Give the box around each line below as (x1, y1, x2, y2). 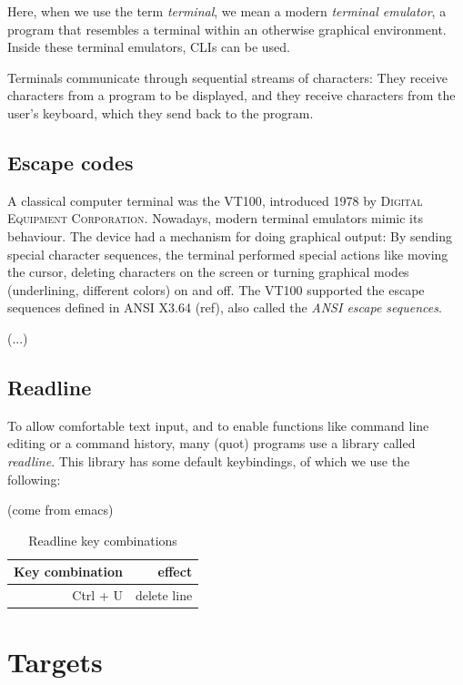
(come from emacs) (7, 500, 114, 519)
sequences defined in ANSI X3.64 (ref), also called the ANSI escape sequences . (7, 298, 442, 317)
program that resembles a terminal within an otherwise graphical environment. (7, 19, 447, 38)
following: (7, 469, 61, 488)
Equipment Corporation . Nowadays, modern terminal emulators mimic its (7, 209, 423, 228)
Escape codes (7, 148, 134, 176)
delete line (135, 586, 193, 605)
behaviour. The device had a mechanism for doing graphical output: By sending (7, 226, 452, 245)
